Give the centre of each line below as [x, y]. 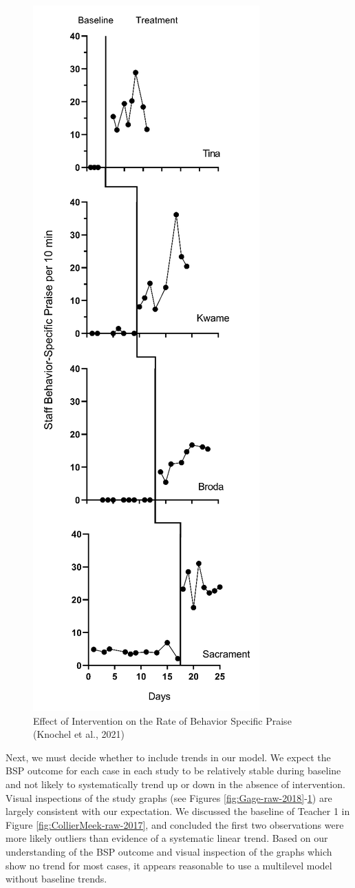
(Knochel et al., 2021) [79, 734]
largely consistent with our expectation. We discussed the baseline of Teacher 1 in [178, 811]
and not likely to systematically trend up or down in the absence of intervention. [175, 784]
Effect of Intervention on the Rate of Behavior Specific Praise [162, 720]
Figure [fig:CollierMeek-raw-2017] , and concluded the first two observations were [175, 824]
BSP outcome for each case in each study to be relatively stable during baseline [173, 771]
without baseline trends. [56, 879]
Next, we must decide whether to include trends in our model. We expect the [168, 757]
